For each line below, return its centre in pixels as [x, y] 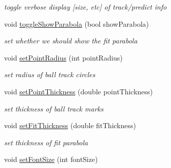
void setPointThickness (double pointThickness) [79, 91]
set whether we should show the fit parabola [71, 41]
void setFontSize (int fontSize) [51, 159]
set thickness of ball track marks [54, 108]
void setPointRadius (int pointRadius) [63, 57]
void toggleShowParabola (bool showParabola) [77, 23]
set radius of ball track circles [50, 74]
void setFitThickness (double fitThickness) [70, 125]
